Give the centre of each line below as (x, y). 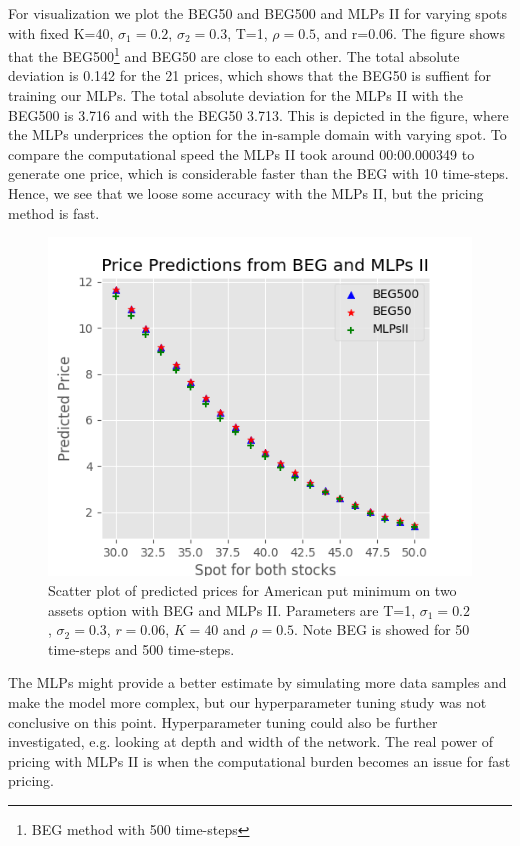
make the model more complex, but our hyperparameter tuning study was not (247, 701)
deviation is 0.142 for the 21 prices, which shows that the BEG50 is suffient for (249, 75)
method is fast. (54, 212)
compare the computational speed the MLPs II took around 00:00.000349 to (241, 153)
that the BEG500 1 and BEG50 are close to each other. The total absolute (234, 54)
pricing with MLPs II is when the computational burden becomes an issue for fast (259, 760)
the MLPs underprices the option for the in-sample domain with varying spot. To (257, 134)
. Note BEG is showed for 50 (382, 629)
